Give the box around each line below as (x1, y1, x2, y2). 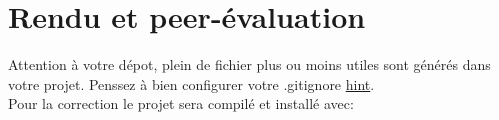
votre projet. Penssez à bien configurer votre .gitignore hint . (8, 73, 375, 94)
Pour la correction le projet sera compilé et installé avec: (8, 93, 354, 114)
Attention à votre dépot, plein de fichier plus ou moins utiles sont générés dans (8, 54, 491, 75)
